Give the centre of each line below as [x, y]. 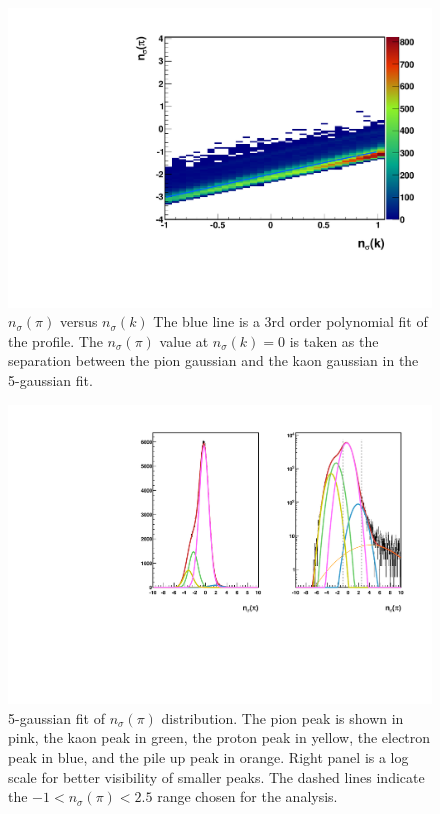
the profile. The [55, 340]
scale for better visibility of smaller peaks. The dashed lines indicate [216, 776]
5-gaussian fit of [56, 717]
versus [78, 321]
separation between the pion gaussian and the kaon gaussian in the [213, 360]
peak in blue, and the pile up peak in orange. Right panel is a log [208, 757]
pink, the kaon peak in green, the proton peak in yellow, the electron [219, 737]
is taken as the [334, 340]
